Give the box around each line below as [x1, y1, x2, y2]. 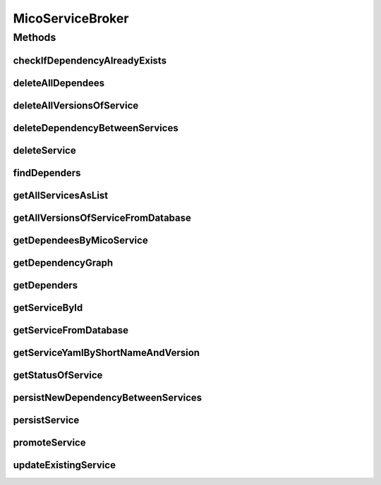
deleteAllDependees [13, 77, 105, 89]
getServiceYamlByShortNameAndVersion [13, 346, 200, 359]
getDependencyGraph [13, 257, 113, 269]
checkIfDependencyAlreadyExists [13, 54, 167, 66]
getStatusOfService [13, 369, 103, 381]
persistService [13, 414, 80, 426]
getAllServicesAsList [13, 189, 109, 201]
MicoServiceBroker [13, 11, 129, 26]
